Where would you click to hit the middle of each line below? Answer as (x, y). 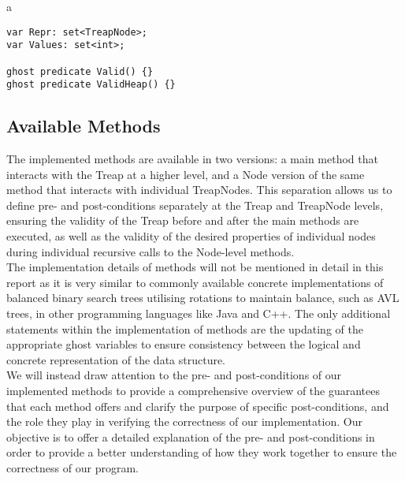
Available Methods (84, 126)
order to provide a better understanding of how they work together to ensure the (202, 452)
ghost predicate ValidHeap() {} (91, 85)
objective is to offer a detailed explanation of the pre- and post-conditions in (191, 436)
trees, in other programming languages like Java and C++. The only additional (199, 313)
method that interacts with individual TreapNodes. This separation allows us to (199, 190)
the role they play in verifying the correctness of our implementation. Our (184, 421)
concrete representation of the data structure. (116, 359)
